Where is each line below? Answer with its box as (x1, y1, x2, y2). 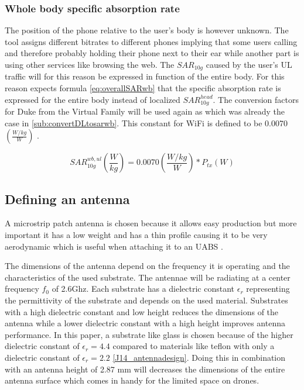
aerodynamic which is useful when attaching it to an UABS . (5, 240, 223, 252)
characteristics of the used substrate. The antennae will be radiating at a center (5, 271, 291, 283)
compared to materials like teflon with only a (112, 340, 275, 352)
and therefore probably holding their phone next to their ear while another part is (5, 47, 299, 59)
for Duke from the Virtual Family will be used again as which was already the (5, 105, 285, 118)
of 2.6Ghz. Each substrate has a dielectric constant (52, 282, 235, 295)
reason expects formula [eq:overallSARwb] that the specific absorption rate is (5, 82, 281, 94)
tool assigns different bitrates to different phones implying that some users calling (5, 35, 298, 47)
